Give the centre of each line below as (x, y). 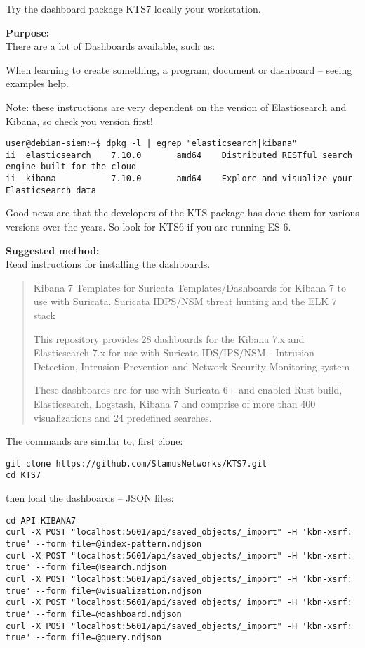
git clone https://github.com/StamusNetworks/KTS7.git (137, 464)
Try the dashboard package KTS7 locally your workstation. (133, 8)
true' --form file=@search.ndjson (86, 568)
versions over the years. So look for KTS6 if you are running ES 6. (148, 227)
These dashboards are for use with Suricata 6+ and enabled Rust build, (188, 390)
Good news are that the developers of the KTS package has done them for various (182, 213)
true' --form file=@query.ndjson (84, 638)
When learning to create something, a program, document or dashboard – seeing (179, 69)
